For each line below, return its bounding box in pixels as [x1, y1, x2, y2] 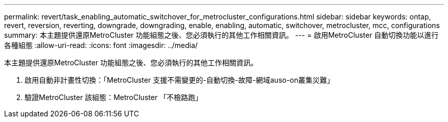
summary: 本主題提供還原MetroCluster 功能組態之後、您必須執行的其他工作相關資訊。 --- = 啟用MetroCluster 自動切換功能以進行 [4, 31, 439, 39]
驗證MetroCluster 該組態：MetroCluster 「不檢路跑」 [25, 93, 203, 102]
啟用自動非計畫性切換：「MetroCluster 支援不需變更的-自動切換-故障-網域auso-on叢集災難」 [25, 76, 334, 84]
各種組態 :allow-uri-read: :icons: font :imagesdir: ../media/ [4, 41, 198, 50]
